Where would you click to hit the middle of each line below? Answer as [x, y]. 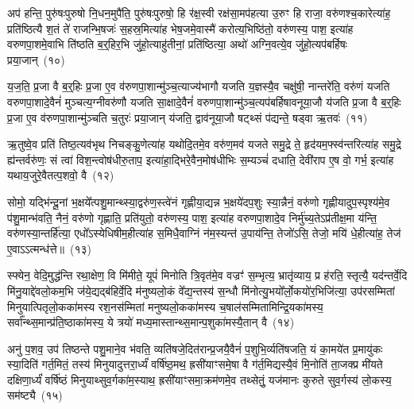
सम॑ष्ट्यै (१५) [35, 395]
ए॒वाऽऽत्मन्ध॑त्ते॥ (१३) [50, 248]
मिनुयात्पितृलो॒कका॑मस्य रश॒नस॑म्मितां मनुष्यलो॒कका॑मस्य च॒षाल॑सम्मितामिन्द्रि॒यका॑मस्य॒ [165, 306]
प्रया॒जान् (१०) [36, 59]
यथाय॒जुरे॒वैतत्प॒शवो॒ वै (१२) [61, 175]
